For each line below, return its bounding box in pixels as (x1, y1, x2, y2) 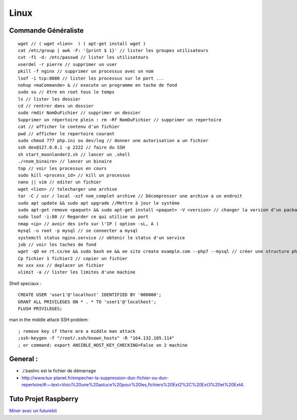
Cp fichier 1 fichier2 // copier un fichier (18, 256, 128, 261)
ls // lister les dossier (18, 96, 81, 102)
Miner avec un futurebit (9, 408, 57, 414)
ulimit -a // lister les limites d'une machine (18, 269, 136, 275)
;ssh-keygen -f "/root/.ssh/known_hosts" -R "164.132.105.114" (18, 335, 175, 341)
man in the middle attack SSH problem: (9, 317, 89, 323)
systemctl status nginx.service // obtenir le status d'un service (18, 235, 185, 240)
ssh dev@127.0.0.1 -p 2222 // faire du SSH (18, 145, 125, 151)
